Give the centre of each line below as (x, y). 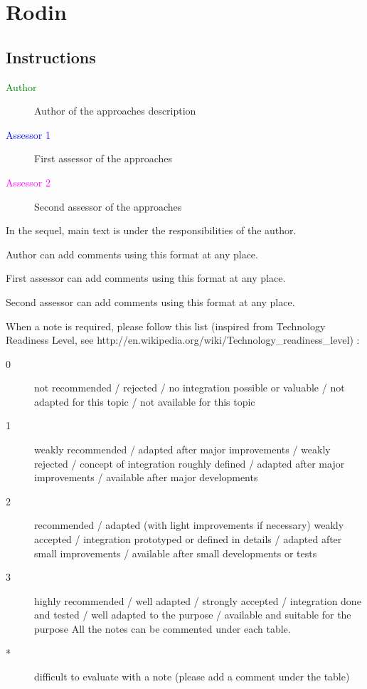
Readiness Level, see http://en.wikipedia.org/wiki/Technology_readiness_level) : (183, 340)
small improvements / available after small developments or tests (176, 553)
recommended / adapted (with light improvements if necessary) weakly (189, 525)
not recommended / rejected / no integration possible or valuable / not (190, 388)
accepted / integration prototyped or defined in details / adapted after (188, 539)
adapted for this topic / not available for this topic (145, 401)
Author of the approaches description (115, 111)
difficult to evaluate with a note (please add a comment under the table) (192, 677)
